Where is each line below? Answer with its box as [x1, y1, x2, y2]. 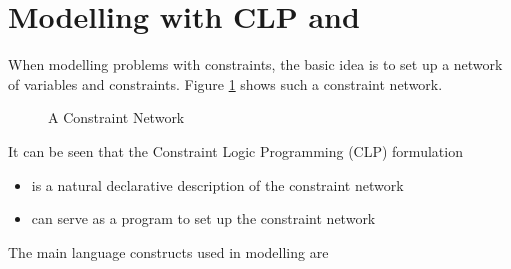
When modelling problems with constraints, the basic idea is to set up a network [8, 54, 503, 75]
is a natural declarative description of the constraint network [31, 174, 404, 195]
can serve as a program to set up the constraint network [31, 208, 376, 229]
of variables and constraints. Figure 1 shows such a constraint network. [8, 73, 443, 94]
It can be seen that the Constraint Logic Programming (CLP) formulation [8, 140, 463, 161]
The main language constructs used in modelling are [8, 241, 329, 262]
